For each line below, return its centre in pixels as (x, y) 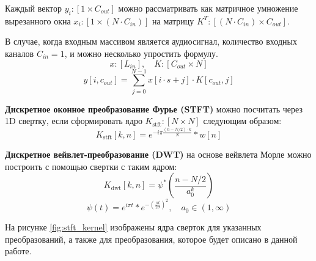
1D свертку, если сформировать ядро (74, 121)
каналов (20, 53)
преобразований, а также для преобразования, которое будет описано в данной (151, 239)
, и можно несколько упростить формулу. (141, 53)
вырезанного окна (38, 20)
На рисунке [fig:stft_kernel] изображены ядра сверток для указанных (133, 227)
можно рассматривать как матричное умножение (208, 8)
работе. (18, 251)
